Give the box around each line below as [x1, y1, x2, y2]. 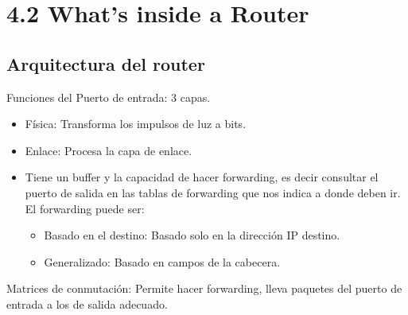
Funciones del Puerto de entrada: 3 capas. [6, 88, 211, 105]
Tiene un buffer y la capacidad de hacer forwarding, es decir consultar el [25, 169, 379, 185]
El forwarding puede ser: [25, 200, 145, 216]
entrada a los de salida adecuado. [6, 295, 168, 312]
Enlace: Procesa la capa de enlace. [25, 142, 192, 158]
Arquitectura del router [6, 51, 205, 76]
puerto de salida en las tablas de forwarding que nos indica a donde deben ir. [25, 184, 401, 200]
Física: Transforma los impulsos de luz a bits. [25, 115, 247, 132]
